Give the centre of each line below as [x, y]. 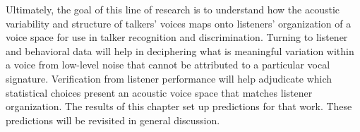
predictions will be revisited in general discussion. [113, 120]
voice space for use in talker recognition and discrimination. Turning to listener [177, 37]
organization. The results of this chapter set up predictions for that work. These [179, 106]
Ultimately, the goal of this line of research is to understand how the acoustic [173, 9]
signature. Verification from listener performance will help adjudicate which [169, 78]
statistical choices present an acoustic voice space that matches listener [159, 92]
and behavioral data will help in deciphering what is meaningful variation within [180, 50]
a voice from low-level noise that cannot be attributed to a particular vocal [168, 65]
